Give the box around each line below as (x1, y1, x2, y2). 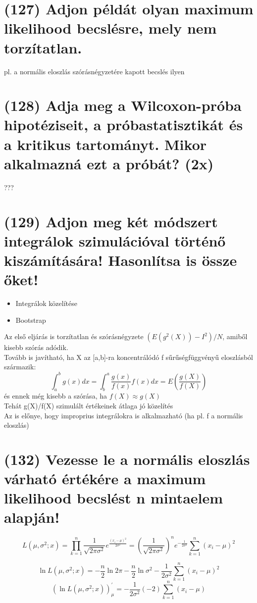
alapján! (4, 507, 60, 527)
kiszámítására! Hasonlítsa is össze (4, 250, 237, 270)
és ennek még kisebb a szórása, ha (4, 391, 107, 401)
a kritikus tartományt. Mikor (4, 134, 207, 154)
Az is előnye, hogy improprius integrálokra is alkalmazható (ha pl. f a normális (4, 410, 243, 420)
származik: (4, 361, 36, 372)
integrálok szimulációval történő (4, 230, 226, 251)
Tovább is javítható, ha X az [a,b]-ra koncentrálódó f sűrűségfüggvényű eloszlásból (4, 352, 253, 362)
